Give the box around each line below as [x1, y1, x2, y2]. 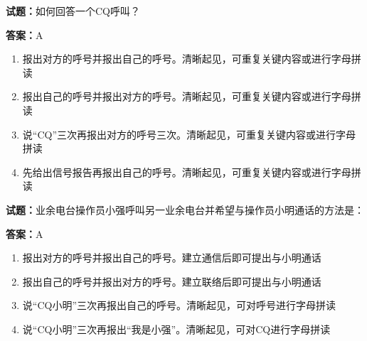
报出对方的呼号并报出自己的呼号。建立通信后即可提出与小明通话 [22, 250, 321, 265]
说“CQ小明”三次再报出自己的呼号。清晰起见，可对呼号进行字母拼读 [22, 298, 336, 313]
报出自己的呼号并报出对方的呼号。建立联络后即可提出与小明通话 [22, 274, 321, 288]
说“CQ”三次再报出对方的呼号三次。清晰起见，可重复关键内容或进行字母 [22, 126, 356, 141]
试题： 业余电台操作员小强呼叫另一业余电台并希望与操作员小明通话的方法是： [6, 202, 364, 217]
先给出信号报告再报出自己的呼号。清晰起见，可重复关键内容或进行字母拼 [22, 164, 361, 179]
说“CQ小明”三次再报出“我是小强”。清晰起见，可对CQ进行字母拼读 [22, 321, 331, 336]
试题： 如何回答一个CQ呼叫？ [6, 4, 140, 18]
